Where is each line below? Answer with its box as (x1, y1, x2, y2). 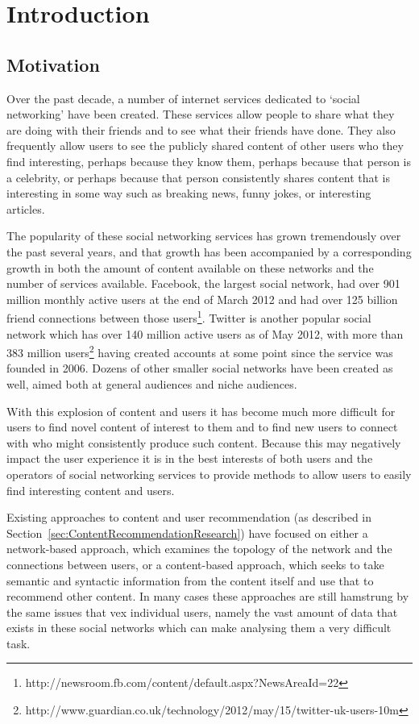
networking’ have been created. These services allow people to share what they (6, 106, 395, 123)
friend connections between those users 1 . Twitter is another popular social (6, 307, 371, 326)
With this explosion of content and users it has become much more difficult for (6, 402, 396, 419)
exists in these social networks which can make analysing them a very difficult (6, 619, 392, 636)
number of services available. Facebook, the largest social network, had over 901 (6, 275, 400, 292)
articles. (6, 200, 45, 217)
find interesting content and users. (6, 481, 175, 498)
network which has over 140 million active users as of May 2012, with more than (6, 325, 404, 342)
